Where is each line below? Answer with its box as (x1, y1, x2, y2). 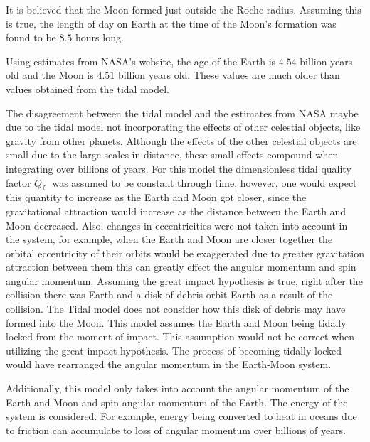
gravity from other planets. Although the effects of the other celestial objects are (6, 133, 357, 148)
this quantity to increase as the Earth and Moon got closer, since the (6, 190, 307, 205)
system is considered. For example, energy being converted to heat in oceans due (6, 409, 357, 424)
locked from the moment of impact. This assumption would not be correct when (6, 329, 354, 344)
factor (6, 175, 31, 190)
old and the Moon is (6, 68, 94, 82)
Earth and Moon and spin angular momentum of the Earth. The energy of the (6, 394, 348, 409)
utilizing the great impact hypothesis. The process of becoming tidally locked (6, 343, 342, 357)
